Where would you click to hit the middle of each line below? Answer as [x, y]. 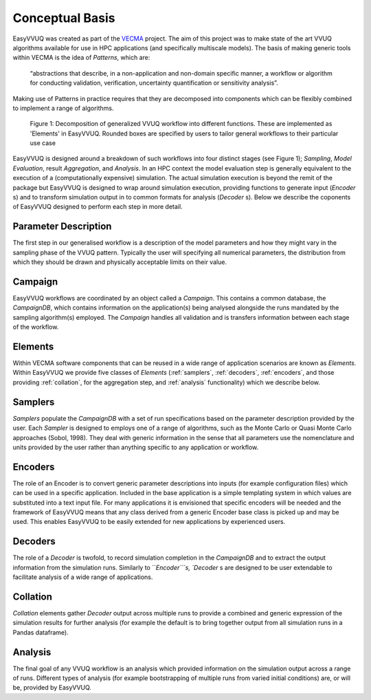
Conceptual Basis [64, 18]
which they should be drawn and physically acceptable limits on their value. [120, 262]
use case [43, 143]
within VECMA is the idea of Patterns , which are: [81, 58]
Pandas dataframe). [41, 632]
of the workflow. [36, 327]
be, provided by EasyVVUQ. [52, 688]
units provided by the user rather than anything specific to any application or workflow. [136, 447]
